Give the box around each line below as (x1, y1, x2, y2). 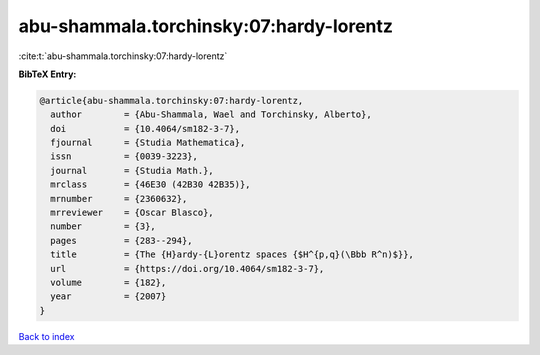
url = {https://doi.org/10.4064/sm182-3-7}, (50, 263, 325, 274)
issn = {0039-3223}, (50, 151, 199, 162)
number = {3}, (50, 221, 157, 232)
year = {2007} (50, 291, 167, 302)
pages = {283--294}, (50, 235, 194, 246)
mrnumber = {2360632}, (50, 193, 188, 204)
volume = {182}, (50, 277, 167, 288)
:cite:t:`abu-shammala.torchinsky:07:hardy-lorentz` (18, 50, 228, 62)
